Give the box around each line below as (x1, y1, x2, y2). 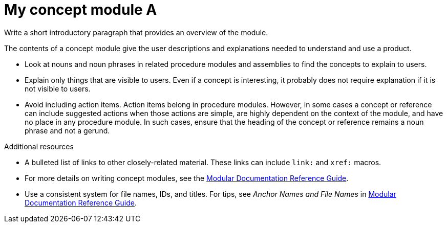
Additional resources (4, 142, 74, 151)
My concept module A (4, 1, 157, 18)
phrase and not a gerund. (25, 126, 110, 135)
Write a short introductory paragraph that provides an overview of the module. (4, 28, 268, 37)
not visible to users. (25, 84, 91, 93)
